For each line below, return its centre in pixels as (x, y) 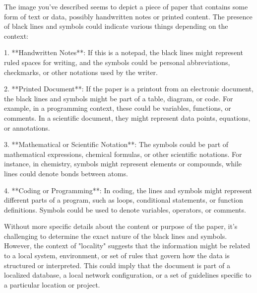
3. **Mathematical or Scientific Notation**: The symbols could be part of (116, 144)
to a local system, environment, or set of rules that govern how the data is (117, 256)
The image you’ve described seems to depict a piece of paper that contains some (126, 6)
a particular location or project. (52, 284)
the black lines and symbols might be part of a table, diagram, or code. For (119, 98)
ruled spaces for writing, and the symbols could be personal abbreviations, (117, 62)
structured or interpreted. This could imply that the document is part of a (117, 265)
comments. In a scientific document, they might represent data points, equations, (127, 117)
